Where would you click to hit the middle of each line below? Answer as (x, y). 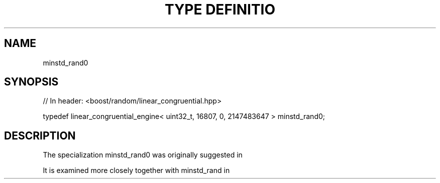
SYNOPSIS (31, 82)
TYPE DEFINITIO (220, 9)
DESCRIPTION (40, 135)
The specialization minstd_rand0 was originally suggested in (143, 155)
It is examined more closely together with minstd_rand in (136, 170)
